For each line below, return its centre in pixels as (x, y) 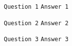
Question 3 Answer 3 (36, 39)
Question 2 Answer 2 (36, 23)
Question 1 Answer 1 (36, 7)
